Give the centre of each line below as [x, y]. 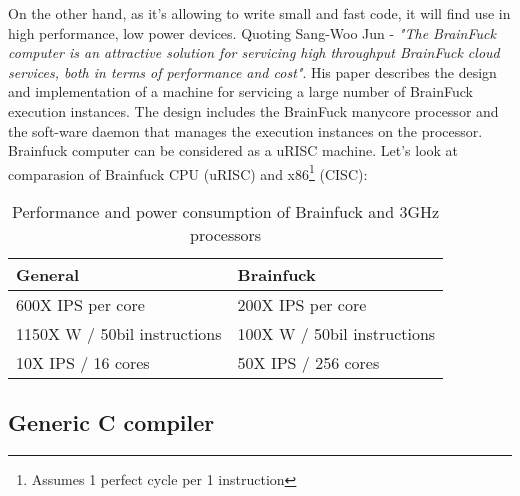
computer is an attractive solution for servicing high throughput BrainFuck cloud [254, 52]
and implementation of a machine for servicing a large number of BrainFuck [241, 91]
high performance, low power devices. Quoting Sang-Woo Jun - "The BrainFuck [252, 32]
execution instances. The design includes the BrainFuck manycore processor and [253, 110]
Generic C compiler [111, 422]
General [48, 274]
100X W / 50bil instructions [336, 333]
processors [226, 234]
